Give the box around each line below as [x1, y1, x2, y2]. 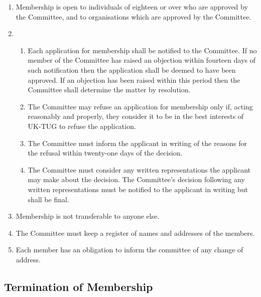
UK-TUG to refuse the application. [28, 120, 136, 131]
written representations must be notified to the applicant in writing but [28, 184, 248, 194]
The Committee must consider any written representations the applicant [28, 164, 250, 175]
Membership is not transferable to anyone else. [16, 211, 160, 221]
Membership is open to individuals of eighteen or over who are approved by [16, 2, 248, 12]
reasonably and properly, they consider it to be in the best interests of [28, 111, 244, 121]
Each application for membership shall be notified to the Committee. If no [28, 45, 257, 55]
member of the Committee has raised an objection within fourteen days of [28, 55, 255, 65]
